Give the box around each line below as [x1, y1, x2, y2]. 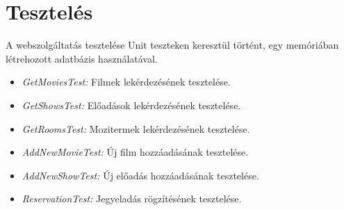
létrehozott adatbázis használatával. [6, 51, 158, 65]
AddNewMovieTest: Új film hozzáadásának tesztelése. [22, 145, 249, 159]
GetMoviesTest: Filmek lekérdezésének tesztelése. [22, 74, 231, 89]
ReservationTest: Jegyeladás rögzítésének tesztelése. [22, 191, 242, 206]
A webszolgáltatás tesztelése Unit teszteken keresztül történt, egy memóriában [6, 38, 339, 52]
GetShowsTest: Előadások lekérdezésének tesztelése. [22, 97, 241, 112]
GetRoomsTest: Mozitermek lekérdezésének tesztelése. [22, 121, 250, 136]
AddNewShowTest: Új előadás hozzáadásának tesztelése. [22, 168, 259, 182]
